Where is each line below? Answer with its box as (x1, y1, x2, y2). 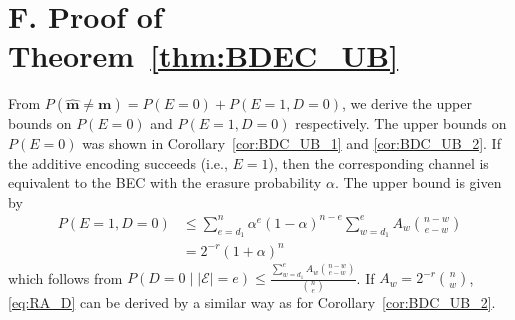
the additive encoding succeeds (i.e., (8, 152, 228, 173)
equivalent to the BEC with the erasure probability (8, 172, 322, 193)
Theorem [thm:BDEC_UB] (8, 35, 399, 76)
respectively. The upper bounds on (295, 113, 507, 134)
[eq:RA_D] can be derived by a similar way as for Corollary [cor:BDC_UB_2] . (8, 292, 496, 313)
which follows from (8, 267, 123, 288)
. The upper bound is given (334, 172, 502, 193)
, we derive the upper (341, 93, 472, 114)
